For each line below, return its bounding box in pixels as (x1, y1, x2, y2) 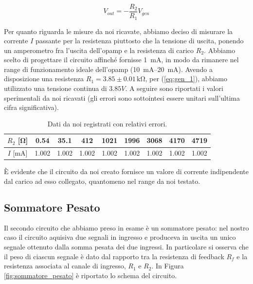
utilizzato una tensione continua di (4, 83, 107, 93)
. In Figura (151, 261, 184, 271)
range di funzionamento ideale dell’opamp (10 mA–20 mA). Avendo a (4, 64, 213, 74)
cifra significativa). (4, 102, 59, 112)
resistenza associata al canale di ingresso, (4, 261, 126, 271)
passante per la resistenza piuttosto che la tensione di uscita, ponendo (35, 35, 244, 46)
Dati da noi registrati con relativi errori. (47, 118, 167, 128)
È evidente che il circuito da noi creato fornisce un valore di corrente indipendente (4, 166, 249, 177)
